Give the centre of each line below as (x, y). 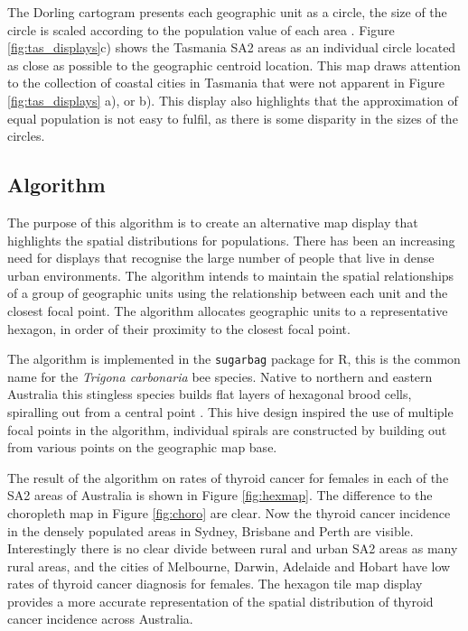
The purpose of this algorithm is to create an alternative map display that (213, 222)
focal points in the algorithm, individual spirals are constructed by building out (227, 429)
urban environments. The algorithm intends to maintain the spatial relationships (231, 275)
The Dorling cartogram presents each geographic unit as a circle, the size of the (227, 12)
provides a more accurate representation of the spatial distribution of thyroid (220, 601)
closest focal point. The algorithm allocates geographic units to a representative (228, 310)
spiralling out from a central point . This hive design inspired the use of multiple (230, 411)
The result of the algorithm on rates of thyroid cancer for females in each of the (228, 477)
